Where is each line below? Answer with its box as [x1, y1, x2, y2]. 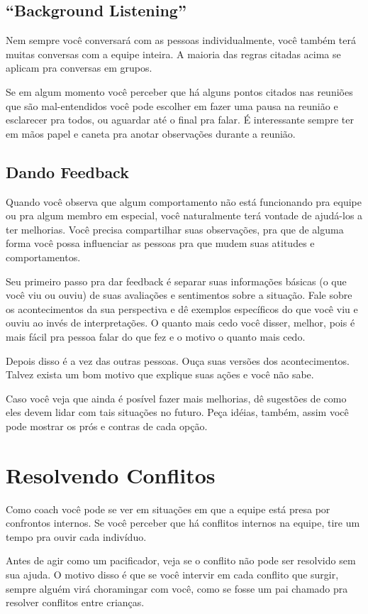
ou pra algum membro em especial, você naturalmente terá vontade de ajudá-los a [6, 208, 363, 223]
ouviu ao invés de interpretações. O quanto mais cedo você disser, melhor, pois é [6, 315, 355, 330]
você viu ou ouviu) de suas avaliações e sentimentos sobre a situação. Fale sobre [6, 287, 352, 302]
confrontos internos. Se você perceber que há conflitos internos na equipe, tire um [6, 515, 360, 530]
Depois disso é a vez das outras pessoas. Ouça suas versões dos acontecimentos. [6, 353, 350, 368]
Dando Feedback [6, 160, 129, 182]
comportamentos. [6, 249, 81, 264]
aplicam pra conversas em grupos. [6, 60, 152, 75]
